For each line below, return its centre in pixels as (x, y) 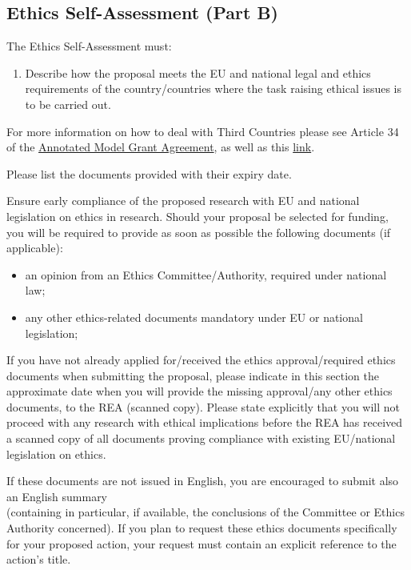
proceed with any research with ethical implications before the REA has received (205, 422)
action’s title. (39, 559)
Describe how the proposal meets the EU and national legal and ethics (198, 72)
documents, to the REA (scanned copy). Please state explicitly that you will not (204, 406)
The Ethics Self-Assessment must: (89, 46)
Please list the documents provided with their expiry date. (149, 173)
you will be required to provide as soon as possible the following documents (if (199, 232)
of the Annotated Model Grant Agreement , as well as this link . (161, 147)
